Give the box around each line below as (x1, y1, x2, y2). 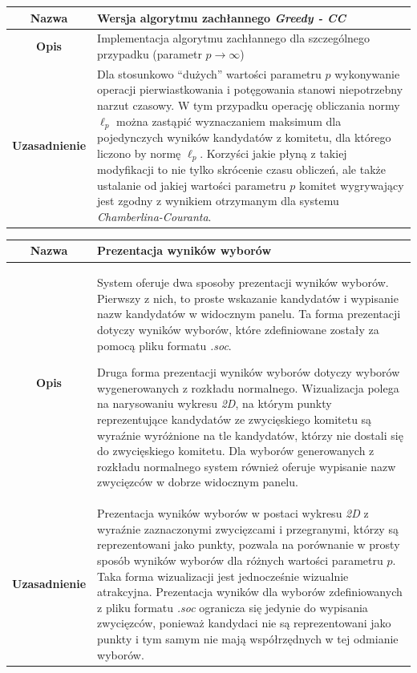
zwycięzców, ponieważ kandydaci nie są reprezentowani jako (97, 615, 391, 631)
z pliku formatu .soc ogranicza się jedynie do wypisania (97, 598, 368, 615)
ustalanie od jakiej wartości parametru (97, 176, 286, 193)
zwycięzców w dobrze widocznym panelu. (97, 474, 298, 490)
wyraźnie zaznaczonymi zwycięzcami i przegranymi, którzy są (97, 520, 399, 537)
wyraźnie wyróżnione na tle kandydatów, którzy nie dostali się (97, 426, 403, 443)
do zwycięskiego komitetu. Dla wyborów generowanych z (97, 442, 374, 459)
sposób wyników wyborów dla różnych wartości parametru (97, 552, 383, 569)
